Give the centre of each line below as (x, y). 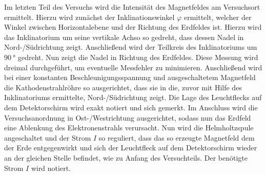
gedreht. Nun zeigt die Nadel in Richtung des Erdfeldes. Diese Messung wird (138, 57)
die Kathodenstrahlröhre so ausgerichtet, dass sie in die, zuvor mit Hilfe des (123, 87)
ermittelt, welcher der (218, 17)
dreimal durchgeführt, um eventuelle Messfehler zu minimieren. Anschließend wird (133, 67)
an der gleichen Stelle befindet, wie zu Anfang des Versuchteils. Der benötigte (126, 157)
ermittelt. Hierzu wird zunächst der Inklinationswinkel (89, 17)
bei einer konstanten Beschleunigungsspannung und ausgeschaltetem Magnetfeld (130, 77)
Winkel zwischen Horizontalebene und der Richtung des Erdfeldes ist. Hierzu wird (133, 27)
